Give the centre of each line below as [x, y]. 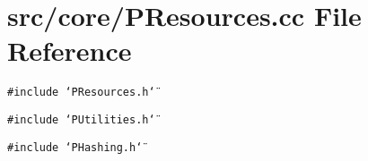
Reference [70, 51]
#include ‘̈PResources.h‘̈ [81, 93]
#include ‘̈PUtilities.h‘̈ [81, 119]
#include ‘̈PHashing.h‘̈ [75, 147]
